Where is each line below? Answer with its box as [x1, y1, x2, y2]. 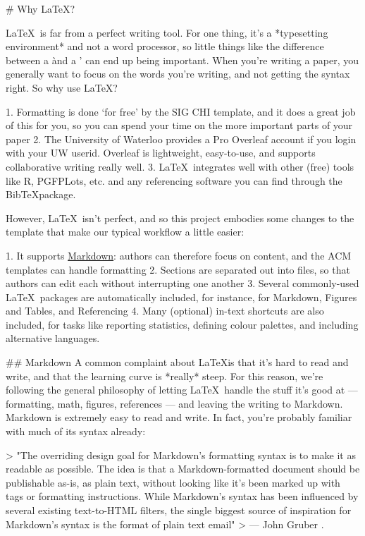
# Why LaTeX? [6, 1, 75, 16]
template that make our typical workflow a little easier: [6, 224, 245, 239]
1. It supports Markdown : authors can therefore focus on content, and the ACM [6, 248, 352, 262]
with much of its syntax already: [6, 424, 146, 439]
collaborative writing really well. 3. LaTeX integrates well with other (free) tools [6, 159, 354, 173]
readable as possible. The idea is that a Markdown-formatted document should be [6, 461, 360, 476]
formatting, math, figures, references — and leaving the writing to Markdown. [6, 396, 343, 410]
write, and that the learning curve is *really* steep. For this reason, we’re [6, 368, 323, 383]
